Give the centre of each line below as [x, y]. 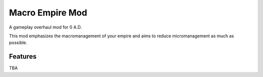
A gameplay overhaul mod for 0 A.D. [46, 27]
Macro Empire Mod [48, 13]
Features [23, 56]
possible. [18, 43]
